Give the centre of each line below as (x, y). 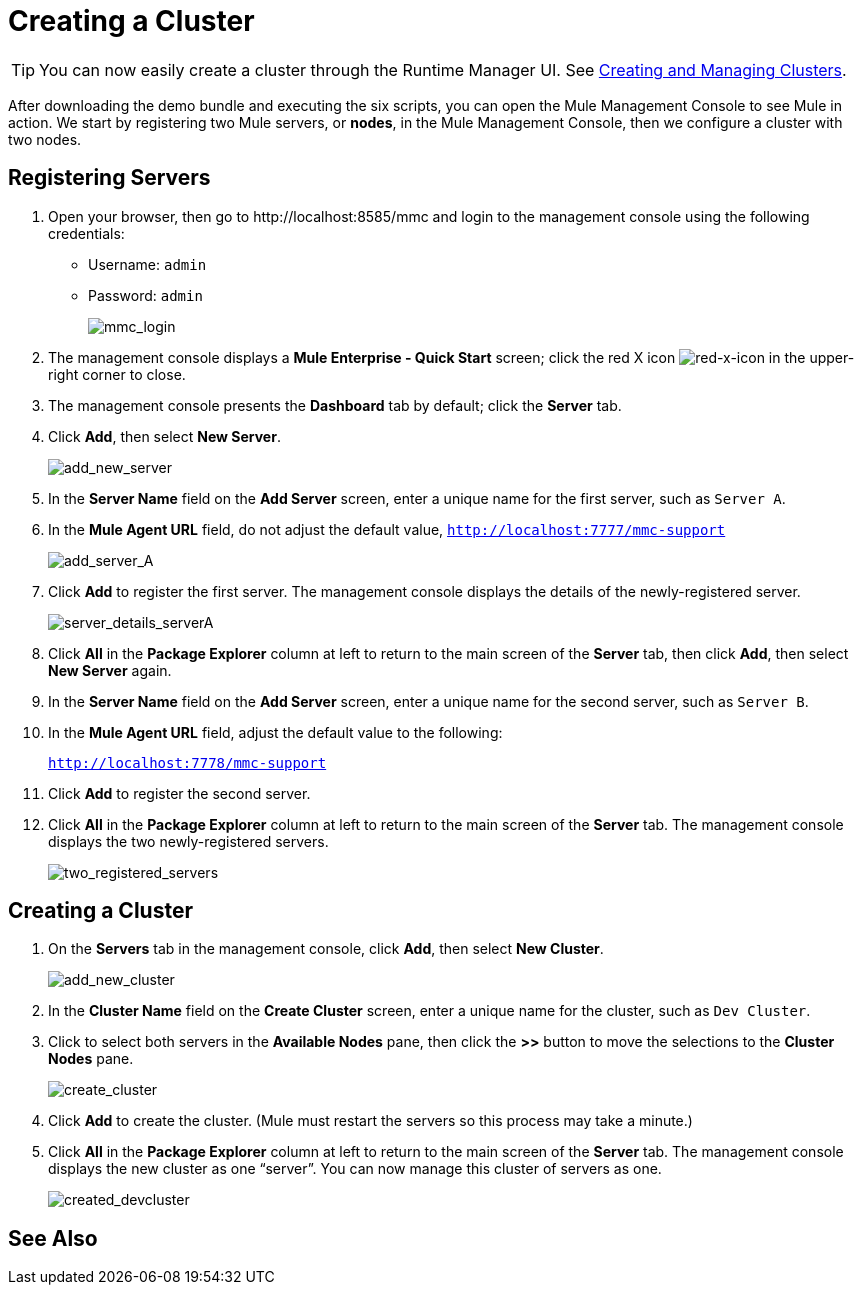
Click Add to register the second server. (179, 793)
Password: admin (145, 295)
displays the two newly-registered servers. (188, 841)
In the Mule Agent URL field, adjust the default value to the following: (275, 732)
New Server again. (110, 670)
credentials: (86, 233)
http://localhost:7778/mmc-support (187, 762)
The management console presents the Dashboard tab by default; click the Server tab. (335, 405)
